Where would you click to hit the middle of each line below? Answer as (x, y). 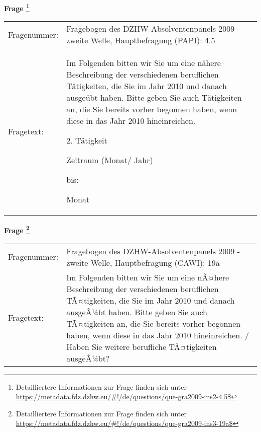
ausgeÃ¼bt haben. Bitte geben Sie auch (137, 312)
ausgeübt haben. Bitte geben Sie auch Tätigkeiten (154, 98)
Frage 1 (17, 7)
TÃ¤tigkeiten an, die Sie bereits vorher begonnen (154, 323)
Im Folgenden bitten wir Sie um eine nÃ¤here (148, 277)
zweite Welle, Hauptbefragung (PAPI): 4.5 (141, 40)
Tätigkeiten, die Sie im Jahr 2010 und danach (147, 86)
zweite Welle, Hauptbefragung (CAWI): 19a (143, 262)
